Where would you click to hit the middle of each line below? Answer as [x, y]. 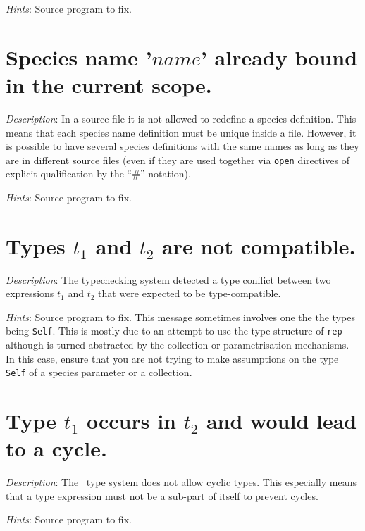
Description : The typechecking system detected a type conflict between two [168, 279]
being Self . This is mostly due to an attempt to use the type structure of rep [174, 331]
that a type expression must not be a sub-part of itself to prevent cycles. [162, 495]
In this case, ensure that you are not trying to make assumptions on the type [172, 358]
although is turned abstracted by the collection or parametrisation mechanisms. [178, 345]
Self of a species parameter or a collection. [99, 372]
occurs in [131, 421]
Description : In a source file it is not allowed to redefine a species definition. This [181, 118]
